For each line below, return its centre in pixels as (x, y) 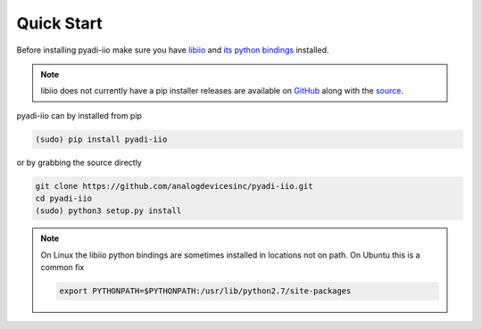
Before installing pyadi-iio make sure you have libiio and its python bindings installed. (173, 50)
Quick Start (59, 23)
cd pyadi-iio (64, 199)
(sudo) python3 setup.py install (108, 211)
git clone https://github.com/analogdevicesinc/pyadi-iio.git (174, 186)
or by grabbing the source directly (79, 162)
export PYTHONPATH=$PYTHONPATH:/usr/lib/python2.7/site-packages (205, 291)
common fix (62, 267)
